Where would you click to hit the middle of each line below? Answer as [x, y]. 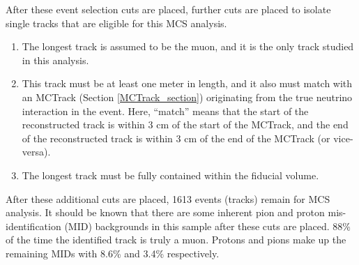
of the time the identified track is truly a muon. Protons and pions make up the [176, 240]
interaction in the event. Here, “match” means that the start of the [165, 111]
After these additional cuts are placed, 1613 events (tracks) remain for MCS [168, 198]
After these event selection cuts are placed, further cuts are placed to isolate [168, 9]
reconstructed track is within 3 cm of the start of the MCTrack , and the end [185, 124]
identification [33, 226]
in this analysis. [55, 60]
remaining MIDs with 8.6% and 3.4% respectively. [113, 253]
